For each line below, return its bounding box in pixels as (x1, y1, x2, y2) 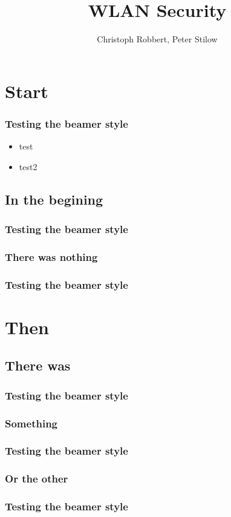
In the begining (5, 189, 103, 208)
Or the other (5, 471, 68, 486)
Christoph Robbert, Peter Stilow (97, 33, 218, 45)
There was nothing (5, 249, 98, 264)
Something (5, 415, 57, 430)
